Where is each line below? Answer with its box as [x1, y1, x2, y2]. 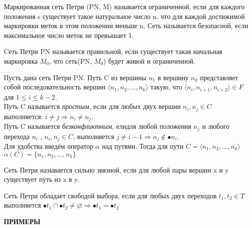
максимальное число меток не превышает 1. [4, 30, 134, 40]
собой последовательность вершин [4, 82, 106, 92]
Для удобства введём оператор [4, 141, 94, 151]
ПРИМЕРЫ [4, 216, 41, 226]
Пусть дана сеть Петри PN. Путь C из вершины [4, 72, 146, 82]
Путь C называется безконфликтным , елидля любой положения [4, 121, 191, 131]
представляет [200, 72, 238, 82]
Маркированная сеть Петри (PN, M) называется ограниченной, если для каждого [4, 1, 245, 11]
